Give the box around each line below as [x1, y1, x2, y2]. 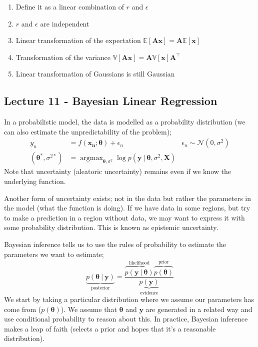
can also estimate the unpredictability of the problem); [4, 126, 172, 136]
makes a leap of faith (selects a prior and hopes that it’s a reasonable [4, 323, 216, 333]
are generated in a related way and [145, 303, 252, 314]
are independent [40, 18, 89, 28]
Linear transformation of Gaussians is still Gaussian [15, 68, 175, 79]
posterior [91, 285, 110, 290]
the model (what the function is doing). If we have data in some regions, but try [4, 202, 250, 213]
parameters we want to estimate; [4, 248, 104, 259]
